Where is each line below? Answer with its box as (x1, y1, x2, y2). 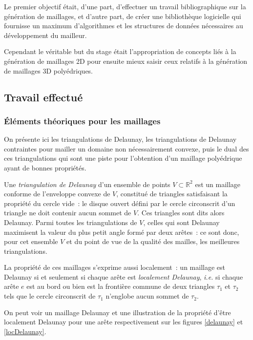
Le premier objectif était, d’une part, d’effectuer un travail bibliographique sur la (4, 1, 246, 11)
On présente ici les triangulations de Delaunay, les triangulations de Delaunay (4, 134, 237, 144)
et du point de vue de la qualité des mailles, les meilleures (66, 236, 240, 246)
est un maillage (195, 179, 241, 189)
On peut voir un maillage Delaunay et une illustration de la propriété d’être (4, 307, 231, 317)
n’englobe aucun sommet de (105, 291, 189, 301)
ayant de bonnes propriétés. (4, 162, 86, 172)
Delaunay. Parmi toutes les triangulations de (4, 217, 137, 227)
